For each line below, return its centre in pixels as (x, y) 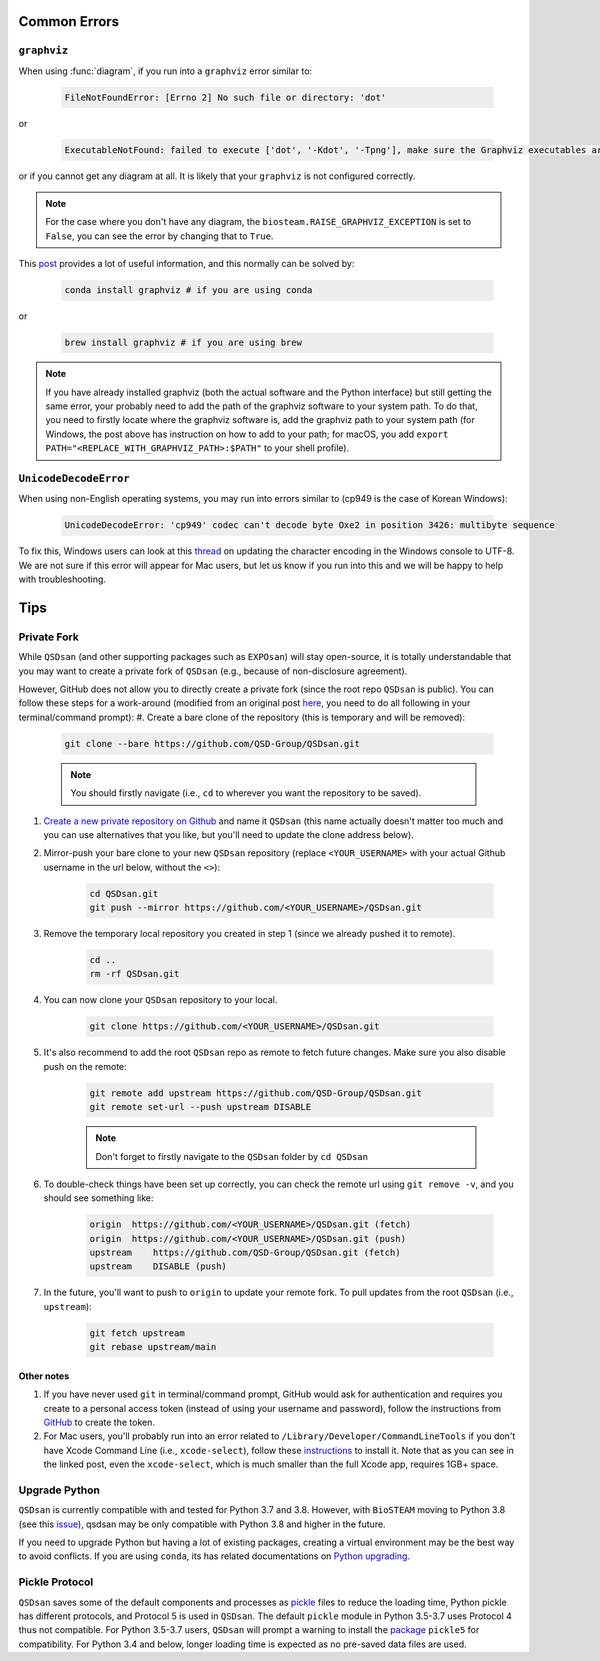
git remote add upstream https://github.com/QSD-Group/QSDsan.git (255, 1093)
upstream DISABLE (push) (158, 1266)
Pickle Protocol (56, 1582)
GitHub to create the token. (99, 1422)
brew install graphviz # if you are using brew (183, 343)
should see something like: (98, 1198)
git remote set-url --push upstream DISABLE (200, 1107)
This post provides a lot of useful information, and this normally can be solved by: (186, 264)
